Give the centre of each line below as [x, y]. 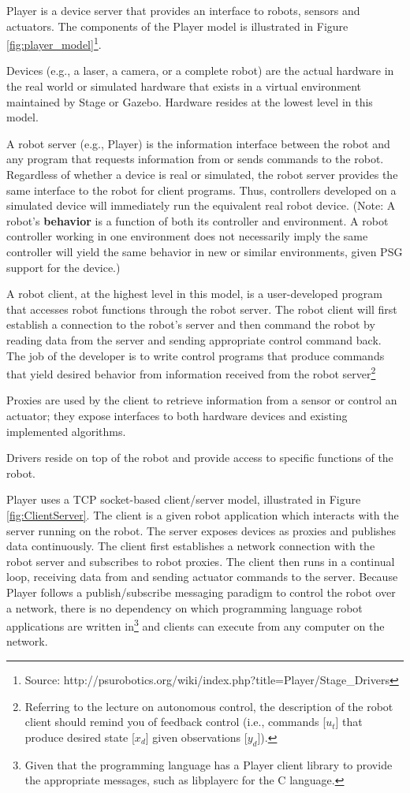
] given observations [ [196, 737]
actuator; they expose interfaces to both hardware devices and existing [177, 415]
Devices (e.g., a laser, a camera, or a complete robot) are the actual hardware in [200, 71]
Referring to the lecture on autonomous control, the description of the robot [209, 706]
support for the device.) [63, 267]
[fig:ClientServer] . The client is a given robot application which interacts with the [203, 514]
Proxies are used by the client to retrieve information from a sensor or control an [202, 400]
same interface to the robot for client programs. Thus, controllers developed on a [201, 190]
